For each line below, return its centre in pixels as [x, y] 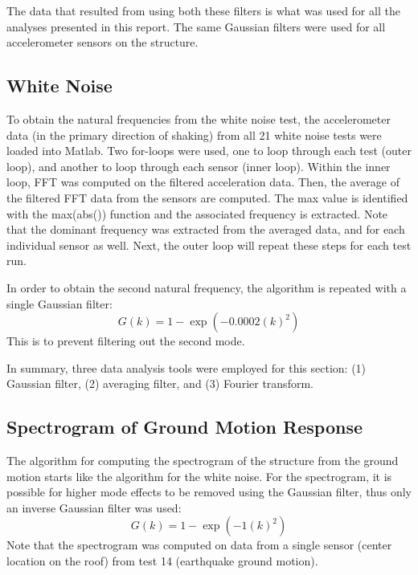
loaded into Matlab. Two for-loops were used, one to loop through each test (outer [209, 151]
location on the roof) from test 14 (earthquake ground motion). [162, 561]
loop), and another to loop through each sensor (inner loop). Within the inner [199, 166]
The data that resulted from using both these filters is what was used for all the [203, 10]
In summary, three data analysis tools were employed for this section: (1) [186, 367]
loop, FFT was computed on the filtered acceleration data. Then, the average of [203, 182]
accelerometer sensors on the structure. [102, 42]
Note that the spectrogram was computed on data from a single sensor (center [199, 545]
